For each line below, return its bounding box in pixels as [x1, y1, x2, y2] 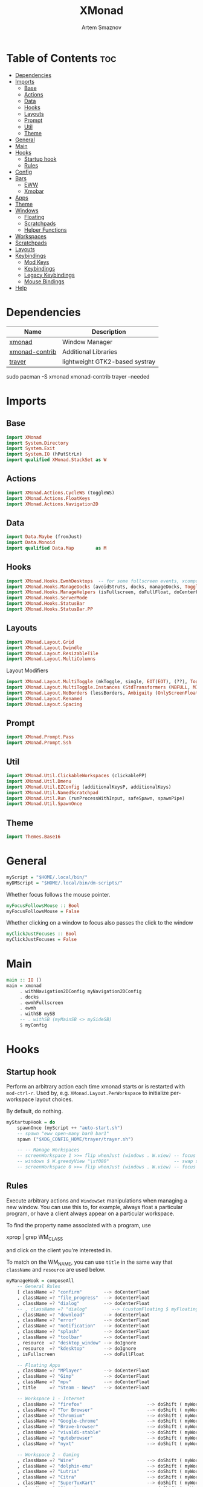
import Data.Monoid [6, 539, 56, 546]
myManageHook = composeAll [6, 1278, 74, 1284]
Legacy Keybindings [24, 271, 75, 278]
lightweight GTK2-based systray [62, 357, 156, 366]
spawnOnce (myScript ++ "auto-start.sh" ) [17, 1125, 123, 1131]
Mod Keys [24, 258, 50, 266]
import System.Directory [6, 440, 69, 446]
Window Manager [62, 337, 113, 346]
